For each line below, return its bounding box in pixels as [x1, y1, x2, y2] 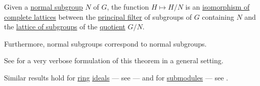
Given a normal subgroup [4, 2, 83, 12]
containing [202, 11, 234, 22]
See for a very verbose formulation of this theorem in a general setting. [4, 55, 224, 66]
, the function [107, 2, 149, 12]
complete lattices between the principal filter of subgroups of [4, 11, 192, 22]
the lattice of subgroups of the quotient [4, 21, 125, 32]
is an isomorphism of [185, 2, 250, 12]
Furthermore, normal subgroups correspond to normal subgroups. [4, 38, 207, 49]
